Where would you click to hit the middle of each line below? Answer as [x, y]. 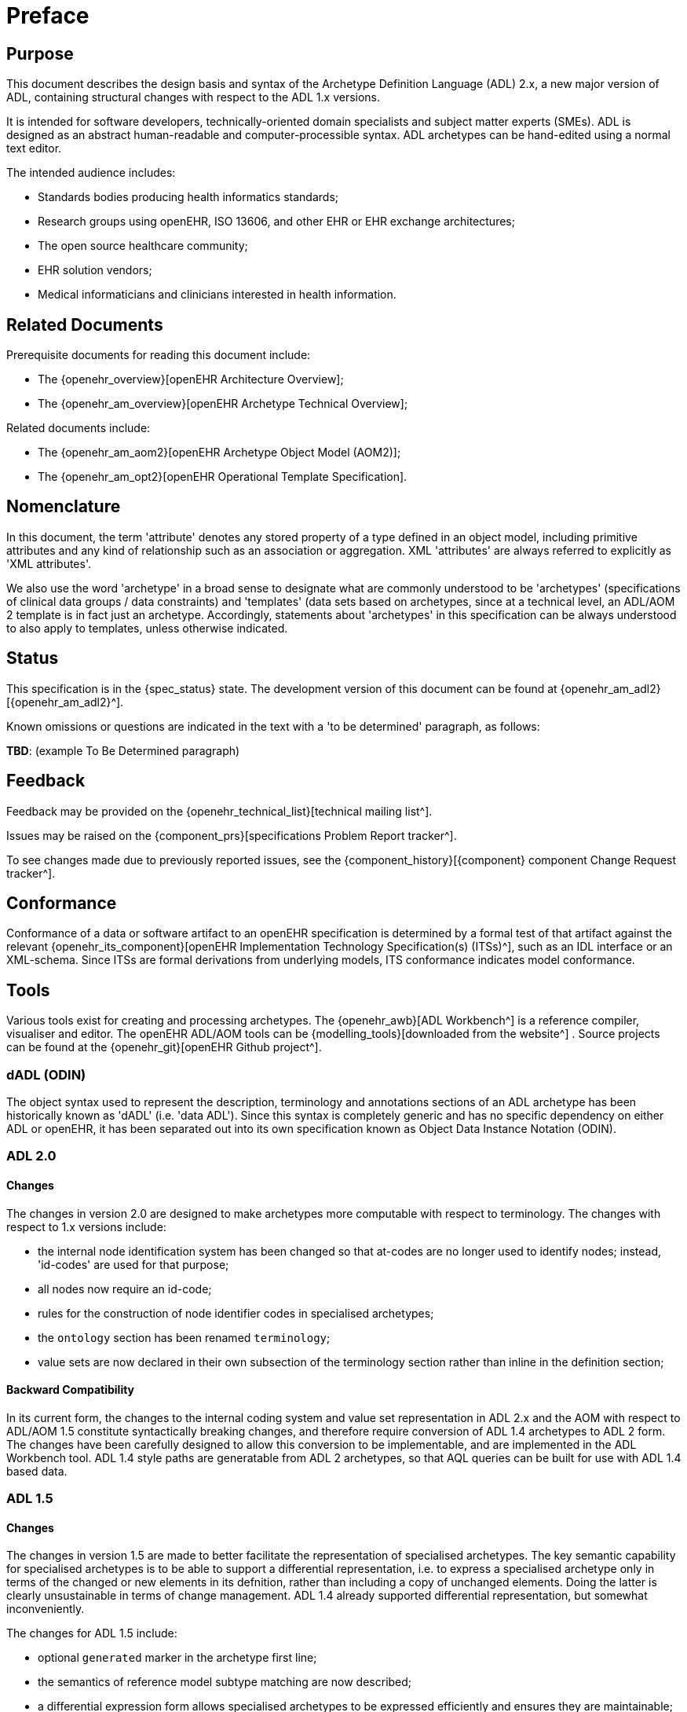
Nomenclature [64, 507]
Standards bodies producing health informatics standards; [188, 197]
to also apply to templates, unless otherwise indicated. [147, 628]
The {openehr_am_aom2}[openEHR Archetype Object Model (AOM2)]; [219, 453]
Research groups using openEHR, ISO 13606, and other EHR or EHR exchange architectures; [276, 222]
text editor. [34, 148]
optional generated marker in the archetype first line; [177, 1658]
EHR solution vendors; [95, 270]
